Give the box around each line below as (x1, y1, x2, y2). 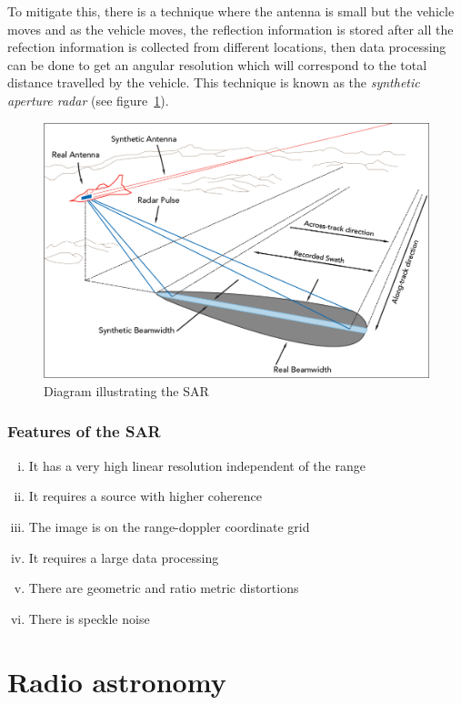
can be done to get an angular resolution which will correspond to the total (7, 55, 427, 74)
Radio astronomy (7, 662, 226, 700)
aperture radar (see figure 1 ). (7, 90, 169, 109)
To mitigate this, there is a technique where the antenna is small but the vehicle (7, 2, 455, 20)
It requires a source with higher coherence (28, 486, 263, 506)
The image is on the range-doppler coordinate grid (28, 516, 310, 536)
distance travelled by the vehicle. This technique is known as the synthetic (7, 73, 420, 92)
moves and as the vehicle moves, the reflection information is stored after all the (7, 19, 454, 38)
